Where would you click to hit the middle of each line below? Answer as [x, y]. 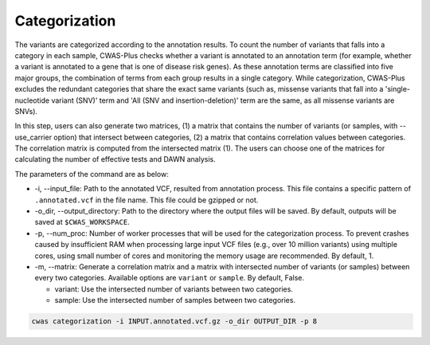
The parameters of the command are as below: [92, 174]
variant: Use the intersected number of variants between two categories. [174, 289]
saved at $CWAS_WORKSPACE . [82, 222]
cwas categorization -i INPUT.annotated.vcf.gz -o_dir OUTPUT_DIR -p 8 [174, 321]
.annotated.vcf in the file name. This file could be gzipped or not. [147, 200]
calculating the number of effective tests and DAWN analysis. [115, 159]
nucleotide [32, 100]
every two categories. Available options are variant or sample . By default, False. [169, 278]
